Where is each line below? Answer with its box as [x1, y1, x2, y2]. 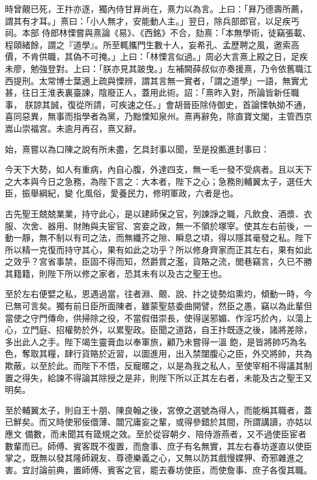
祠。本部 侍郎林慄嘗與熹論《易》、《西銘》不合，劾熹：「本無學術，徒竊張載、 [5, 26, 311, 39]
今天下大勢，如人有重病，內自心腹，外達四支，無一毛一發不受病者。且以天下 [5, 163, 312, 176]
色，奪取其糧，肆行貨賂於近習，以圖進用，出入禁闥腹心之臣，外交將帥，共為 [5, 347, 312, 360]
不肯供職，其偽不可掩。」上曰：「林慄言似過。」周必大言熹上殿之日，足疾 [21, 50, 308, 63]
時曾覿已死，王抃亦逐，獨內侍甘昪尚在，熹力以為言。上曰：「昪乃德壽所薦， [5, 2, 308, 15]
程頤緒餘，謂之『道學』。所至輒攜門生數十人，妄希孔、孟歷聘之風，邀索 [5, 38, 291, 51]
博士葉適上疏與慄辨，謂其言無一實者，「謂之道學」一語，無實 [55, 74, 299, 87]
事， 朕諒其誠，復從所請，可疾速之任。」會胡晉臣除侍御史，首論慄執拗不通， [5, 98, 311, 110]
